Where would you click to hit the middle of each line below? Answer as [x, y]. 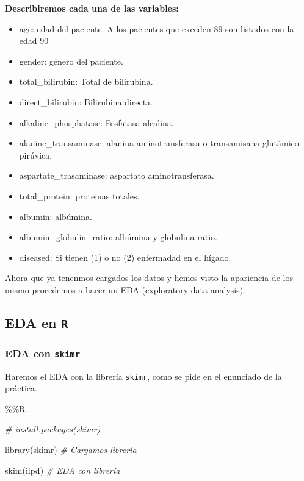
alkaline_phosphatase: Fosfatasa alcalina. [96, 122]
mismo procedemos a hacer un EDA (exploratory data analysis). [125, 289]
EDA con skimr [43, 353]
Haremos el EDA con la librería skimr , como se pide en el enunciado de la [143, 376]
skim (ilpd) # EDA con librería [63, 470]
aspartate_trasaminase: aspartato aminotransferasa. [117, 175]
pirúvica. [36, 155]
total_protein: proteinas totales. [79, 195]
